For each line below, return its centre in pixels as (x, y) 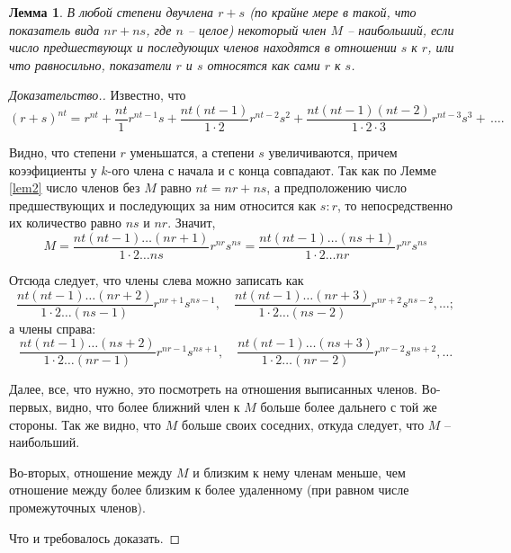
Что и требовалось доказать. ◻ (95, 537)
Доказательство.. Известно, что (98, 95)
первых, (31, 406)
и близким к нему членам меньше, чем (299, 472)
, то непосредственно (395, 205)
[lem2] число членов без (75, 187)
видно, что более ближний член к (148, 406)
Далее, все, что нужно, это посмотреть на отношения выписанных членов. (213, 389)
